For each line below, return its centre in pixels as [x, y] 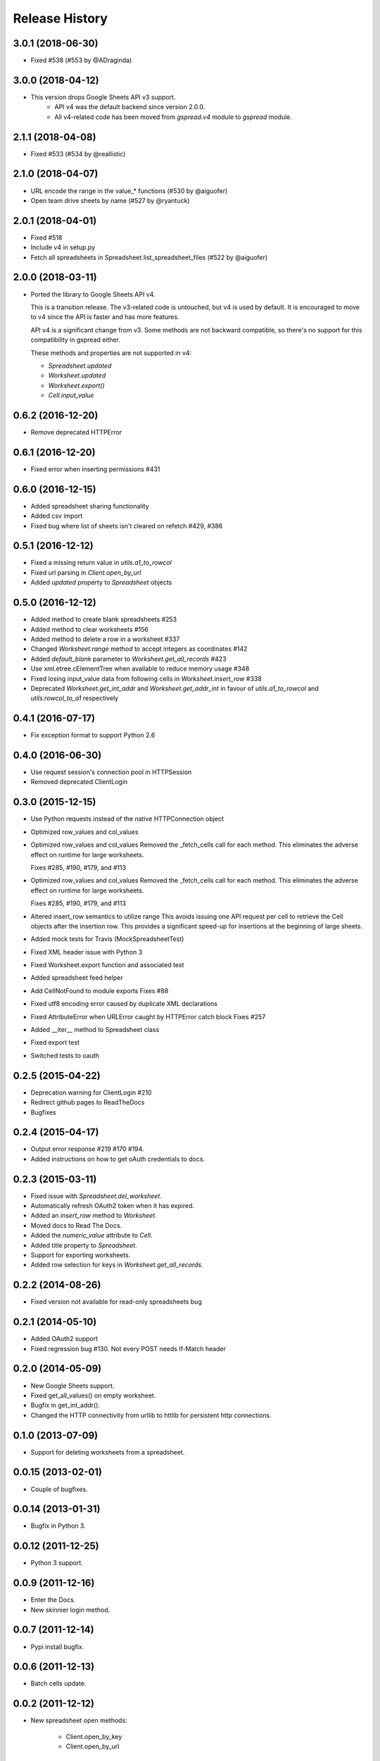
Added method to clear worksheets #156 [90, 629]
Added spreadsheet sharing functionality [90, 506]
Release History [61, 18]
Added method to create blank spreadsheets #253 [104, 619]
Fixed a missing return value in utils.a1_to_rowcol [101, 563]
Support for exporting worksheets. [81, 1255]
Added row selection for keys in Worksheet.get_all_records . [117, 1265]
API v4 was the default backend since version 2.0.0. [130, 107]
